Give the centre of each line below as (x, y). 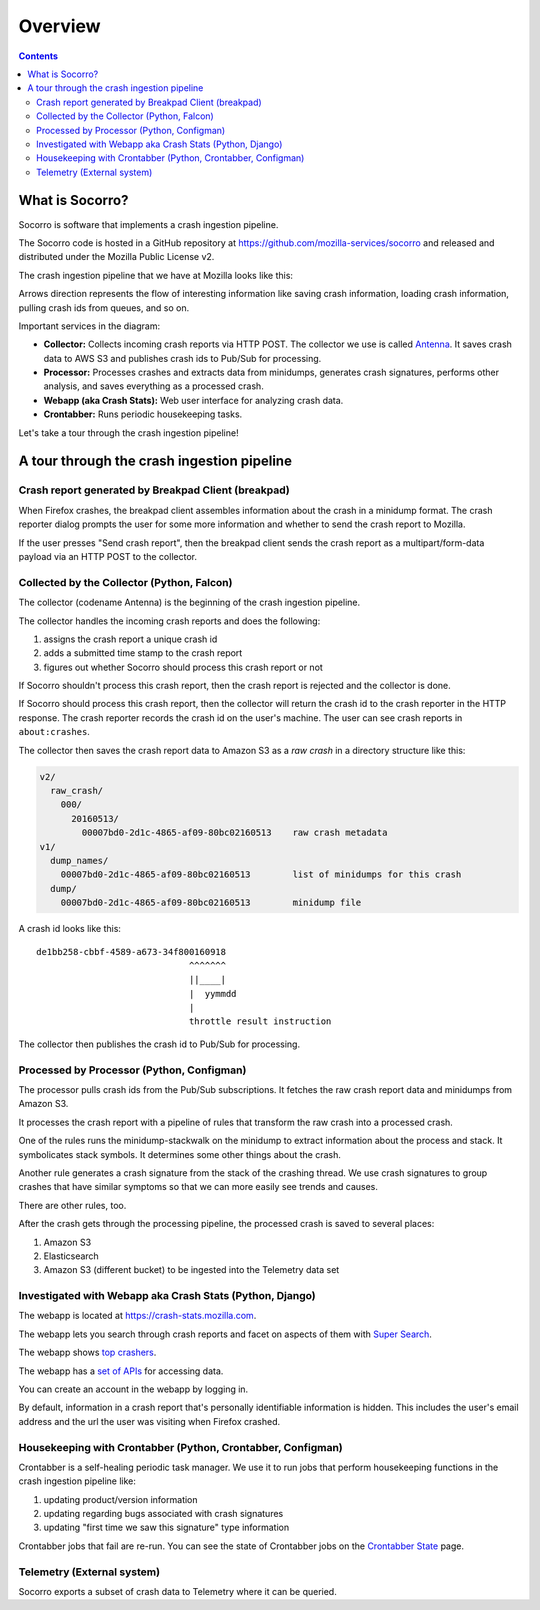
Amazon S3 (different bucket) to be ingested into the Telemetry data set (191, 1270)
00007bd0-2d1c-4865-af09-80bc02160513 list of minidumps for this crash (261, 874)
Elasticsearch (71, 1256)
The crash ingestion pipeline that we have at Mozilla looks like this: (156, 275)
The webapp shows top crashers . (87, 1352)
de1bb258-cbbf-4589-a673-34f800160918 (131, 951)
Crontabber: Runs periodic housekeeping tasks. (143, 414)
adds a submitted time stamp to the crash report (143, 653)
